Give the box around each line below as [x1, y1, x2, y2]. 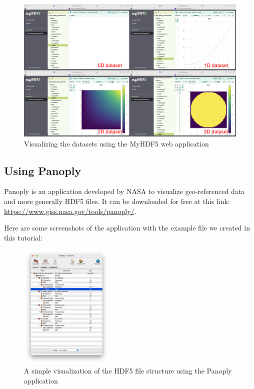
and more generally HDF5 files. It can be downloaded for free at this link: [4, 195, 230, 206]
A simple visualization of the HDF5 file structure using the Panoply [24, 365, 232, 376]
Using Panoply [4, 162, 81, 178]
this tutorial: [4, 232, 43, 242]
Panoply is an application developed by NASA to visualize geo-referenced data [4, 186, 245, 196]
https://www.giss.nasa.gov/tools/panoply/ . [4, 205, 136, 216]
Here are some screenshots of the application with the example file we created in [4, 222, 250, 233]
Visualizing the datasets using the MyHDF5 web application [24, 138, 209, 148]
